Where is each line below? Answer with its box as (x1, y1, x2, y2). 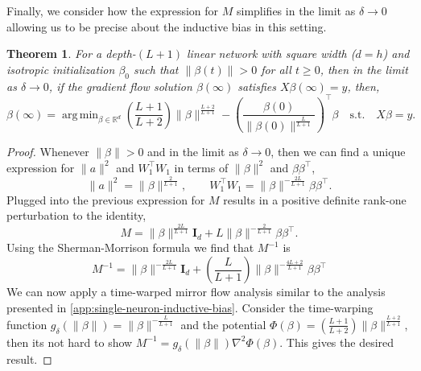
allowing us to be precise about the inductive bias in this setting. (6, 18, 327, 35)
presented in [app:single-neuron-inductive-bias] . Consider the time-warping (6, 299, 374, 315)
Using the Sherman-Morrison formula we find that (6, 239, 254, 256)
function (6, 315, 47, 332)
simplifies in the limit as (236, 2, 356, 19)
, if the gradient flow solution (48, 77, 192, 94)
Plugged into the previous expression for (6, 191, 205, 208)
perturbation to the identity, (6, 207, 147, 224)
